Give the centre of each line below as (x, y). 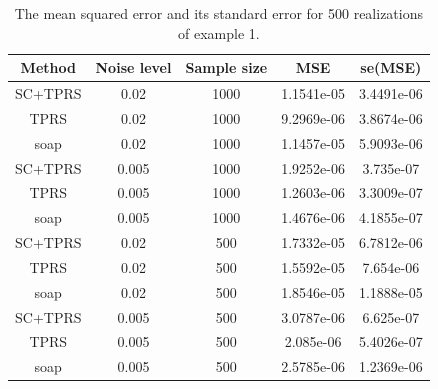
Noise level (133, 67)
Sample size (226, 67)
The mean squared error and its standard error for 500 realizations (218, 13)
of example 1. (219, 32)
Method (48, 67)
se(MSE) (391, 67)
